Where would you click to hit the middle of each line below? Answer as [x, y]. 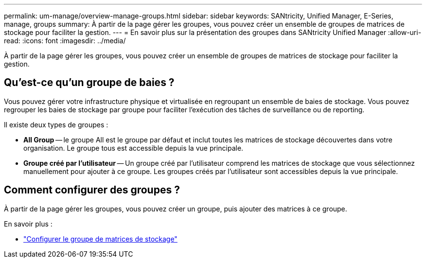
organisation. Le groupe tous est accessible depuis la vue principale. [133, 148]
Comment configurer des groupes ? [92, 190]
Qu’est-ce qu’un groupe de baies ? [89, 83]
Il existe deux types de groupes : [56, 124]
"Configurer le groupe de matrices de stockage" [100, 239]
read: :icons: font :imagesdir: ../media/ [65, 41]
